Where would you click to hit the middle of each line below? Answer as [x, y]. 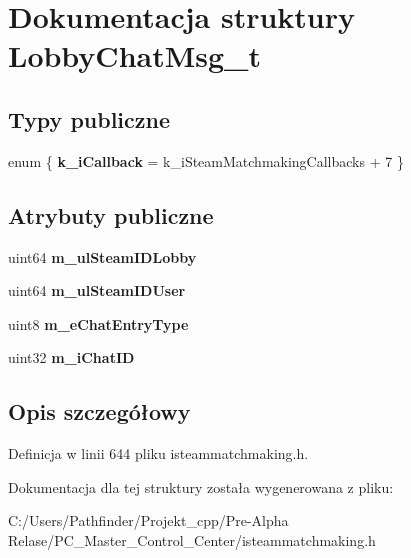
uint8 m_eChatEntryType [98, 323]
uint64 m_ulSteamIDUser [97, 290]
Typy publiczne [89, 118]
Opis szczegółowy [99, 411]
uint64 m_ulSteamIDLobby [102, 256]
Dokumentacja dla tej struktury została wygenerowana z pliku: [201, 486]
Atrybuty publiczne [111, 214]
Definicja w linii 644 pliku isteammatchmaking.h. [158, 453]
